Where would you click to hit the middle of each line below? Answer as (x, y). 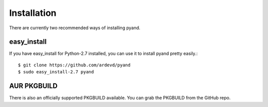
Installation (33, 13)
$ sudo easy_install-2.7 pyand (56, 72)
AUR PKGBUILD (33, 86)
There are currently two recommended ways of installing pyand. (75, 28)
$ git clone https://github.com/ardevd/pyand (74, 65)
